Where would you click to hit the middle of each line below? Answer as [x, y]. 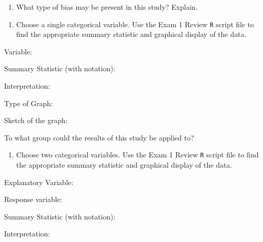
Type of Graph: [29, 103]
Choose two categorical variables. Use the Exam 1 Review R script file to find [137, 155]
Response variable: [33, 199]
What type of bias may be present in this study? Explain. [107, 7]
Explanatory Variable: [39, 182]
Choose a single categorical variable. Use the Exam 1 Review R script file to [135, 24]
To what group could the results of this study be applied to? [99, 137]
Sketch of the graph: [36, 120]
